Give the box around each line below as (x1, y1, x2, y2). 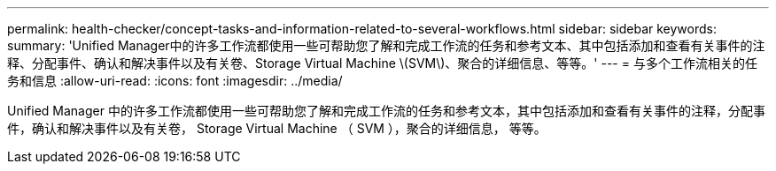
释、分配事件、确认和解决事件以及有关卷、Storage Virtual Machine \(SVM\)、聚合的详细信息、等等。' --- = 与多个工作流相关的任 (7, 56, 757, 71)
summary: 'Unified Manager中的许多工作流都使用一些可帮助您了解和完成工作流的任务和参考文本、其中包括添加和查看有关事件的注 (7, 38, 765, 53)
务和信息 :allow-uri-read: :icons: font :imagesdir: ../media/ (7, 73, 343, 88)
